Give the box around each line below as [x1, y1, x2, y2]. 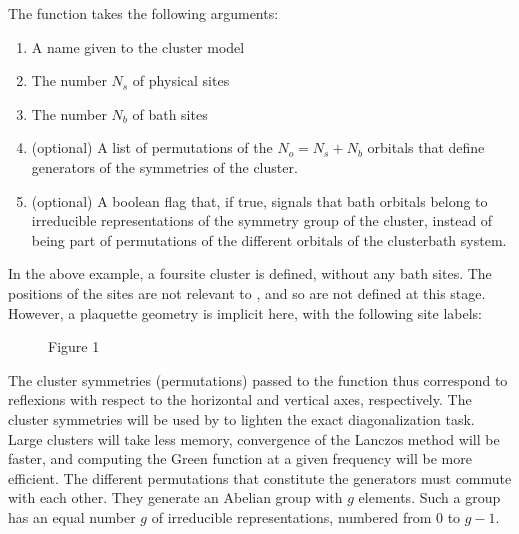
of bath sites [132, 103, 208, 124]
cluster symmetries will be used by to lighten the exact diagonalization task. [8, 408, 475, 429]
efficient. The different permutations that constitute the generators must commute [8, 467, 512, 488]
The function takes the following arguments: [8, 3, 279, 23]
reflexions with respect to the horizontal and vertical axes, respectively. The [8, 389, 472, 410]
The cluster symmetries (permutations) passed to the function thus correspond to [8, 369, 508, 390]
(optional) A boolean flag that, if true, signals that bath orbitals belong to [31, 190, 488, 211]
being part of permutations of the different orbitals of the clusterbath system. [31, 229, 507, 250]
